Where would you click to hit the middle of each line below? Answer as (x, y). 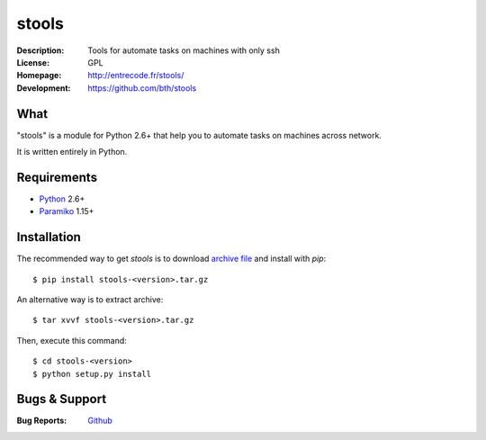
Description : (40, 50)
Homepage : (39, 76)
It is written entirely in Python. (72, 152)
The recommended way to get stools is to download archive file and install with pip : (171, 259)
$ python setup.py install (92, 374)
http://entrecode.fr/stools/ (136, 76)
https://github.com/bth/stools (142, 88)
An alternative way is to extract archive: (90, 300)
